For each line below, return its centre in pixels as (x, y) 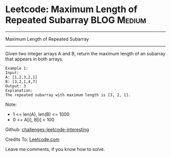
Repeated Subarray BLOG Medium (76, 20)
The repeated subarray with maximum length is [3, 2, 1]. (68, 95)
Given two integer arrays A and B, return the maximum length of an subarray (85, 53)
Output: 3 (16, 86)
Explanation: (19, 90)
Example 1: (17, 68)
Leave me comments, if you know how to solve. (55, 149)
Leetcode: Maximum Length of (71, 9)
